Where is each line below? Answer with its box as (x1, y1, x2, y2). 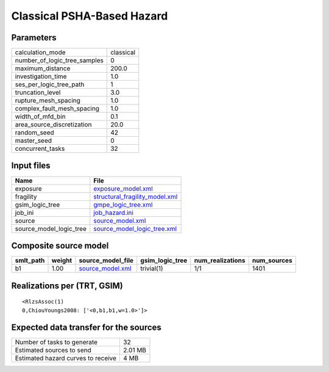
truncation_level (15, 89, 61, 97)
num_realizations (194, 257, 246, 265)
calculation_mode (15, 48, 66, 57)
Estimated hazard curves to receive (15, 354, 117, 363)
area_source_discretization (15, 120, 92, 129)
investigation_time (15, 72, 67, 81)
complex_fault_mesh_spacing (15, 104, 100, 113)
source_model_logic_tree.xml (93, 224, 177, 233)
